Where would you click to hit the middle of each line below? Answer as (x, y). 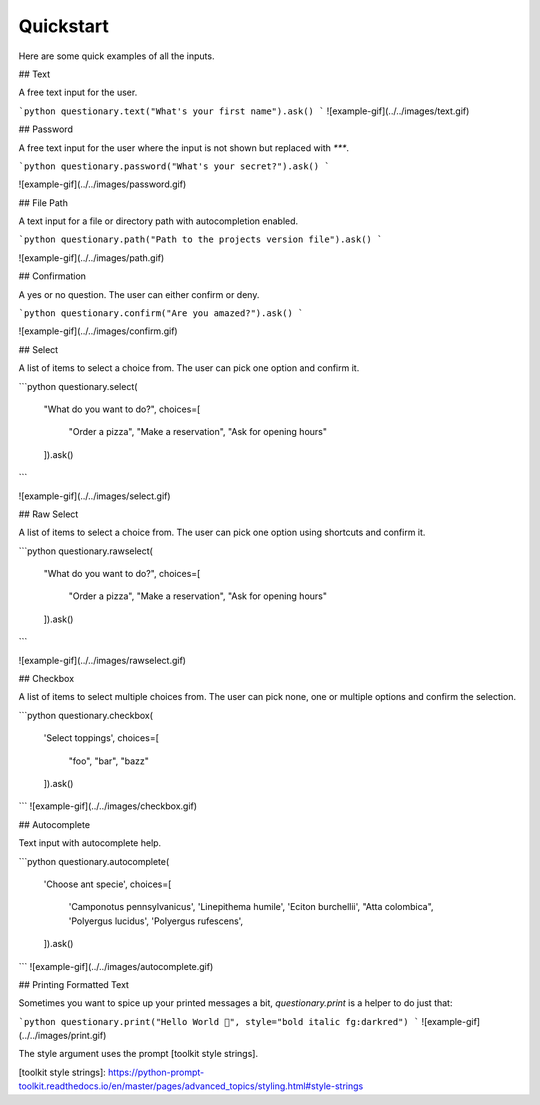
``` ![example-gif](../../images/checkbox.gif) (108, 806)
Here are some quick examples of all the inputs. (116, 56)
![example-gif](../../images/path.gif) (91, 257)
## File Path (43, 202)
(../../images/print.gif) (62, 1036)
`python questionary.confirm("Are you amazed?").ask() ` (161, 313)
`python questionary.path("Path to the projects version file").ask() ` (200, 239)
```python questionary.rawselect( (86, 551)
